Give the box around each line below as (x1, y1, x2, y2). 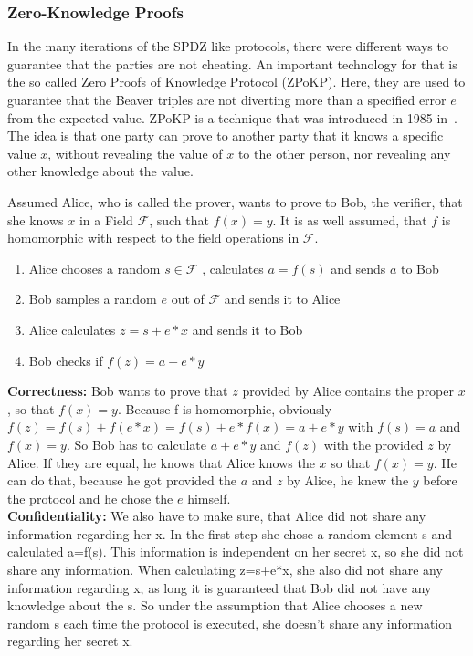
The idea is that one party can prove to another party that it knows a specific (7, 126, 444, 145)
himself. (187, 488, 231, 507)
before (423, 471, 457, 490)
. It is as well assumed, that (272, 210, 427, 229)
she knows (7, 210, 64, 229)
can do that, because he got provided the (7, 471, 236, 490)
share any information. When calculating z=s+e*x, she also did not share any (7, 560, 443, 579)
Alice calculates (28, 319, 116, 338)
